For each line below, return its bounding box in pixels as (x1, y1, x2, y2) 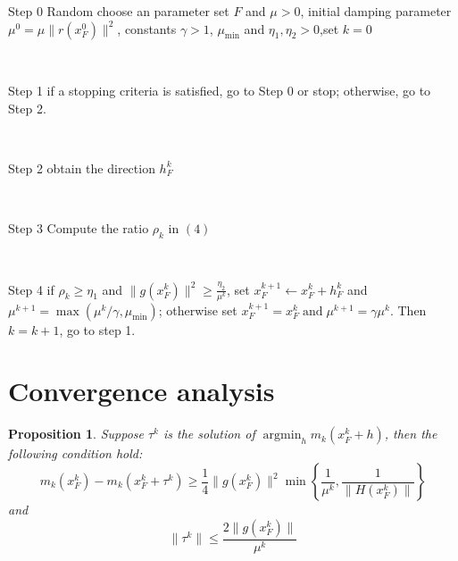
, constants (117, 19, 177, 38)
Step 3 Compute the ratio (8, 219, 149, 238)
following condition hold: (8, 444, 143, 463)
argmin (262, 429, 302, 442)
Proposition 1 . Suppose (8, 424, 144, 443)
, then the (384, 424, 437, 443)
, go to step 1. (59, 320, 136, 339)
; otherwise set (158, 300, 237, 319)
